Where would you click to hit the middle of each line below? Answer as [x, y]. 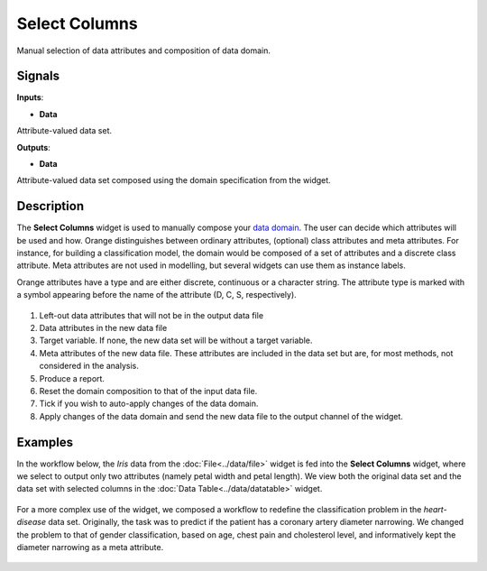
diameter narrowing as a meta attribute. [90, 548]
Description [51, 206]
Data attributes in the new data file [103, 328]
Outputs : [34, 147]
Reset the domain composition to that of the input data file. [148, 391]
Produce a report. [72, 378]
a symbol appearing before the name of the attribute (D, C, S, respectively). [156, 295]
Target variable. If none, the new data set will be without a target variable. [176, 341]
